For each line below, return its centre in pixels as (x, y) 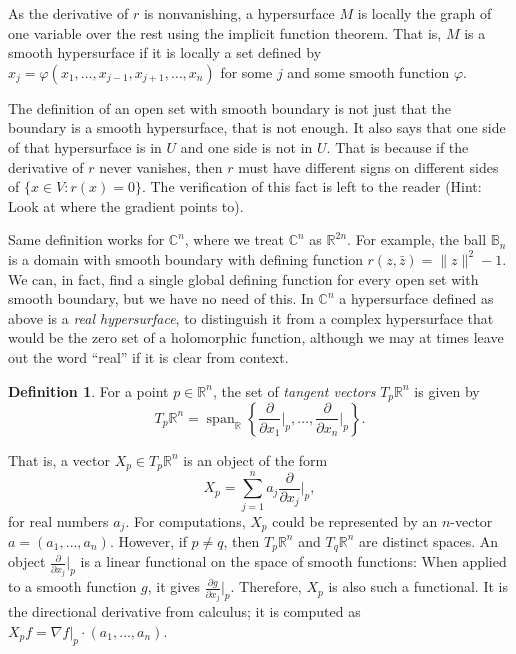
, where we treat (234, 239)
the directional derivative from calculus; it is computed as (184, 611)
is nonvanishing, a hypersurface (239, 13)
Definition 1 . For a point (88, 390)
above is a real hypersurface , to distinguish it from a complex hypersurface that (251, 317)
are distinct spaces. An (429, 540)
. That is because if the (397, 146)
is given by (447, 390)
